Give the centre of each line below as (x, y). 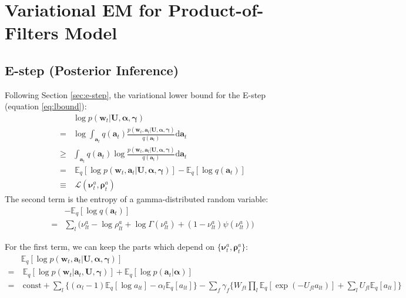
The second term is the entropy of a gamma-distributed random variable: (137, 199)
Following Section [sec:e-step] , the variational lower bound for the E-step (135, 94)
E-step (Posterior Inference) (92, 70)
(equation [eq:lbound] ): (46, 106)
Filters (32, 33)
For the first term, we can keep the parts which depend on (110, 246)
